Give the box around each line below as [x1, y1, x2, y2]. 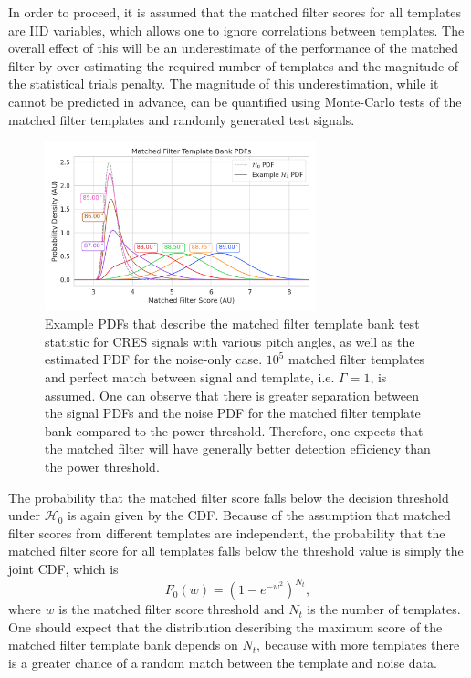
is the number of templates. [307, 600, 461, 619]
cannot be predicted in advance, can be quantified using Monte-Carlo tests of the [8, 91, 462, 110]
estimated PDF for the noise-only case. [45, 349, 263, 369]
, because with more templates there [256, 635, 460, 654]
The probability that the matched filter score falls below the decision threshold [8, 487, 449, 506]
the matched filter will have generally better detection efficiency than [45, 439, 431, 458]
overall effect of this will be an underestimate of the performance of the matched [8, 38, 458, 57]
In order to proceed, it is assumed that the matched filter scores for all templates [8, 3, 462, 21]
